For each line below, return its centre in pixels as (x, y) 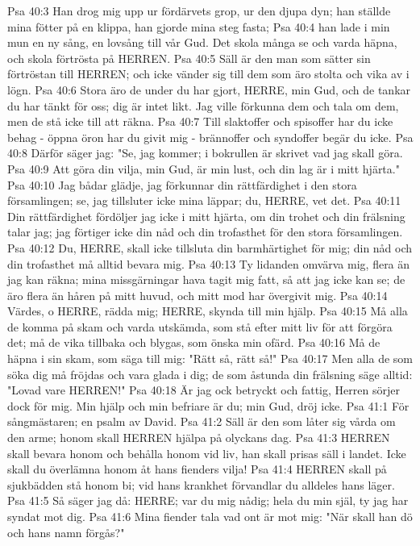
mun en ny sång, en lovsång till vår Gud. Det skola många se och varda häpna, (202, 42)
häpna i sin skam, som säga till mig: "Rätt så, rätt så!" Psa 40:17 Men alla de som (210, 358)
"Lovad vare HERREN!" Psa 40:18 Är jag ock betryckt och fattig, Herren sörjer (204, 390)
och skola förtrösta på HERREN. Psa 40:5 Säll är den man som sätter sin (189, 58)
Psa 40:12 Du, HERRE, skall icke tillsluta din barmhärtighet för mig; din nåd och (210, 247)
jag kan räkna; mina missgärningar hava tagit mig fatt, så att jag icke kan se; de (206, 279)
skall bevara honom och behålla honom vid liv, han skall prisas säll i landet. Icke (207, 453)
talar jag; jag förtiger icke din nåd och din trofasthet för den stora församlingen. (205, 232)
